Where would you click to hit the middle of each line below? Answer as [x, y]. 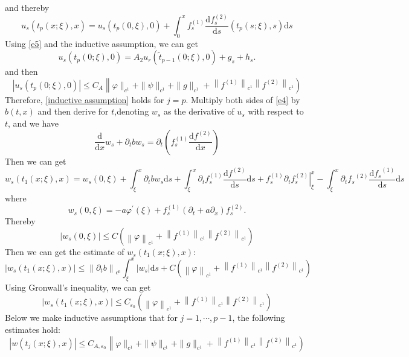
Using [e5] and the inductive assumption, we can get [101, 43]
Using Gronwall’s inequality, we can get [78, 287]
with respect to [276, 111]
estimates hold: [33, 329]
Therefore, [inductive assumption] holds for [85, 99]
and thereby [27, 7]
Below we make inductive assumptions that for [91, 318]
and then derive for [73, 111]
